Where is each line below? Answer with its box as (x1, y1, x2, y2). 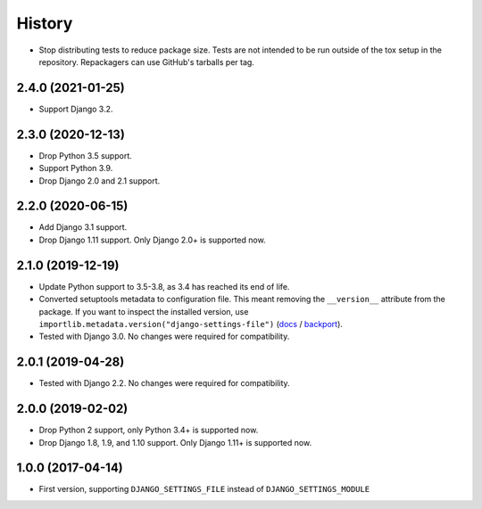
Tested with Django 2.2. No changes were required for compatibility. (38, 378, 290, 389)
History (16, 13, 73, 33)
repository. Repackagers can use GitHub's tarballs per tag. (38, 56, 254, 67)
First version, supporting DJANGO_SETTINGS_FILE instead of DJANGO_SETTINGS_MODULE (38, 484, 370, 495)
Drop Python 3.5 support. (38, 150, 133, 160)
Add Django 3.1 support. (38, 222, 128, 233)
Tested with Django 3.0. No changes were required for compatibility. (38, 331, 290, 342)
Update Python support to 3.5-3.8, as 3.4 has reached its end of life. (38, 281, 290, 291)
